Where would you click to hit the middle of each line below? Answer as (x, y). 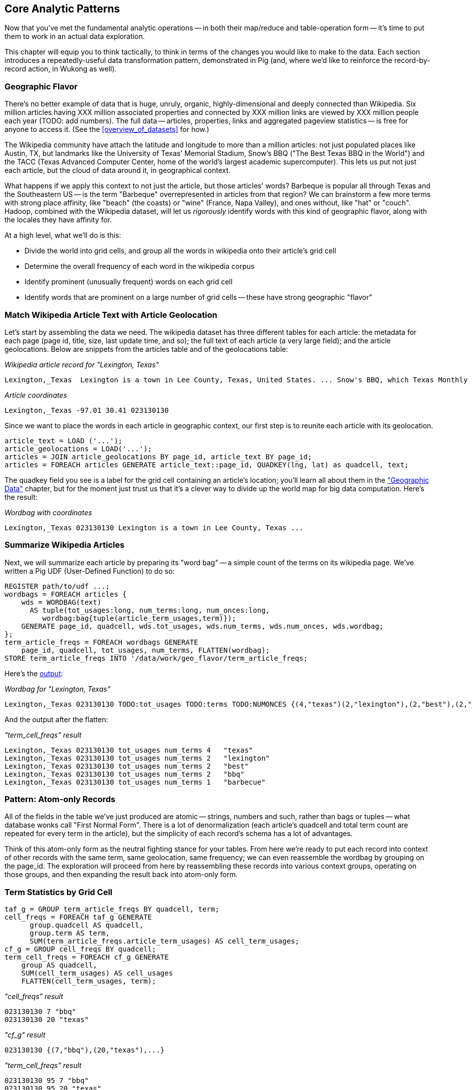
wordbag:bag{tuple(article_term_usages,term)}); (139, 618)
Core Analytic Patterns (62, 9)
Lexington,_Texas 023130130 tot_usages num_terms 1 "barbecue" (135, 782)
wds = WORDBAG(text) (61, 602)
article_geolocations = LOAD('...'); (78, 449)
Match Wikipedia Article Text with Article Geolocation (111, 315)
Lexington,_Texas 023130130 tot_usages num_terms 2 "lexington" (137, 758)
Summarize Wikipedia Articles (65, 545)
